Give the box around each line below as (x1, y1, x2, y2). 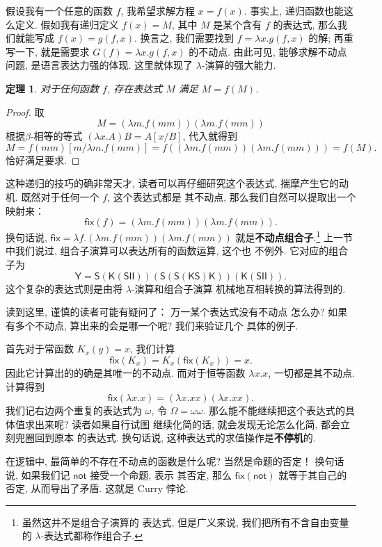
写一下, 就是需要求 (6, 44, 90, 58)
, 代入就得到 (182, 129, 237, 143)
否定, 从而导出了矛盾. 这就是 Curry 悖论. (6, 481, 189, 496)
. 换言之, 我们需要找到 (134, 31, 234, 45)
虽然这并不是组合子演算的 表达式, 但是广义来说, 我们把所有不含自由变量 (22, 514, 349, 529)
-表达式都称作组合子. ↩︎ (40, 528, 143, 543)
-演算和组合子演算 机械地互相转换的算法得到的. (131, 281, 346, 295)
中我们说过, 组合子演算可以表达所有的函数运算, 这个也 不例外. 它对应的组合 (6, 243, 349, 258)
